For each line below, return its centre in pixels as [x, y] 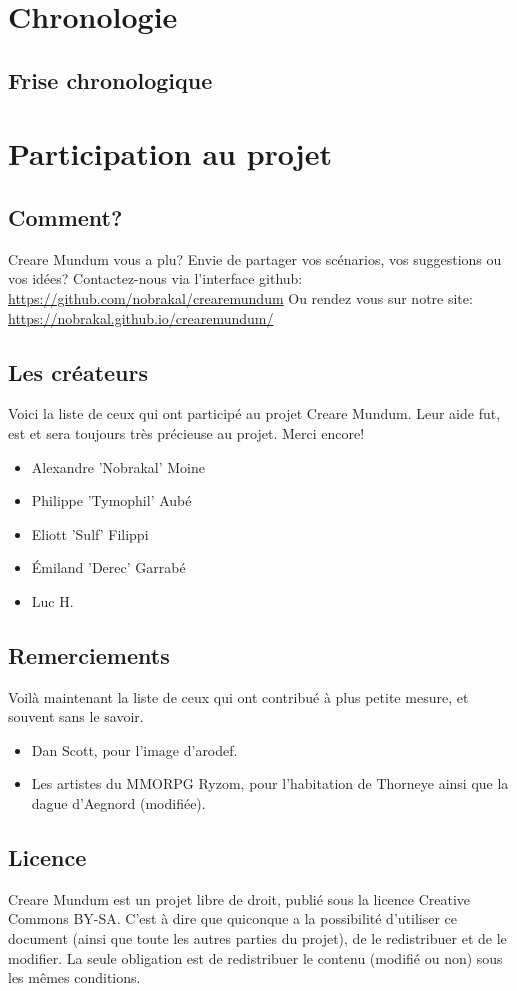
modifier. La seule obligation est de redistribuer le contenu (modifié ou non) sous [255, 957]
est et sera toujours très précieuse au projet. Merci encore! [186, 432]
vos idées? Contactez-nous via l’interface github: [155, 278]
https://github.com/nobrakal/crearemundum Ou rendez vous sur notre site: [240, 297]
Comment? [65, 216]
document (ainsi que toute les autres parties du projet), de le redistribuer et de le [257, 938]
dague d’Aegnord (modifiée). [118, 803]
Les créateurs [78, 371]
